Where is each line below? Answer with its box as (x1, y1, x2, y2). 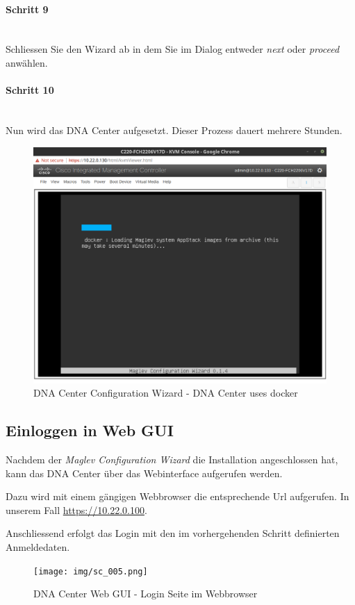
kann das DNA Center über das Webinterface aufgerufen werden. (6, 465, 283, 480)
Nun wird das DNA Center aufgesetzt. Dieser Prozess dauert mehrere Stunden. (6, 122, 342, 137)
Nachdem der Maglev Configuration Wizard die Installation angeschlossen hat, (6, 452, 338, 467)
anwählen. (6, 55, 48, 69)
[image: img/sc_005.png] (33, 566, 148, 577)
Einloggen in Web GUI (6, 420, 174, 441)
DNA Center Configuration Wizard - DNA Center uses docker (33, 386, 298, 400)
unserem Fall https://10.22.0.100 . (6, 502, 147, 517)
